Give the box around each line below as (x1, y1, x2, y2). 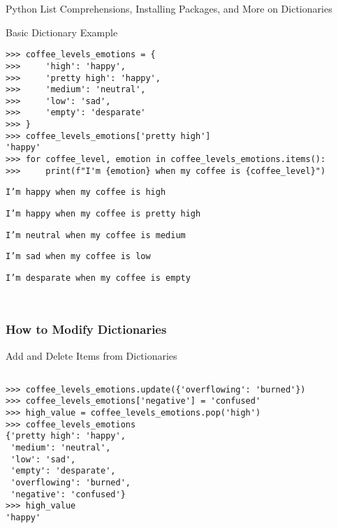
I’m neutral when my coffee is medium (6, 230, 186, 240)
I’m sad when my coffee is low (6, 251, 151, 262)
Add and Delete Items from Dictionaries (6, 348, 177, 362)
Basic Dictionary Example (6, 24, 118, 39)
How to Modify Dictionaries (6, 321, 167, 338)
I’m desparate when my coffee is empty (6, 273, 191, 284)
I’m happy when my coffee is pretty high (6, 209, 201, 219)
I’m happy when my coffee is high (6, 187, 166, 198)
